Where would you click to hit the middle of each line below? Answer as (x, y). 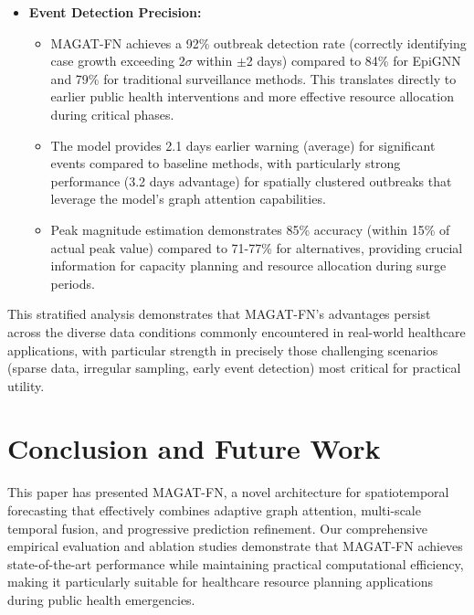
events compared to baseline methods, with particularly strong (226, 163)
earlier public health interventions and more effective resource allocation (252, 96)
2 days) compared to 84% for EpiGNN (353, 61)
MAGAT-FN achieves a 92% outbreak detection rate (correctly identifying (258, 42)
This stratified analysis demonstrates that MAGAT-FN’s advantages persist (219, 314)
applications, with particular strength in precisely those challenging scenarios (223, 350)
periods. (73, 283)
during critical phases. (112, 114)
